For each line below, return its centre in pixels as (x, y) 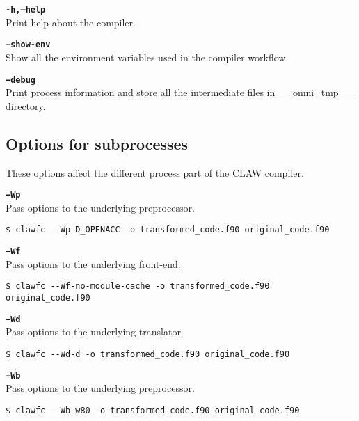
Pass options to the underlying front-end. (93, 263)
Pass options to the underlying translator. (95, 332)
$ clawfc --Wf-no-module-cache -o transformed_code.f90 (138, 286)
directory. (26, 105)
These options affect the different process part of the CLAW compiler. (155, 172)
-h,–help (26, 10)
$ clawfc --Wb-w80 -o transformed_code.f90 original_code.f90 (153, 410)
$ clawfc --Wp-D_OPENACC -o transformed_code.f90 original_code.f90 (168, 230)
